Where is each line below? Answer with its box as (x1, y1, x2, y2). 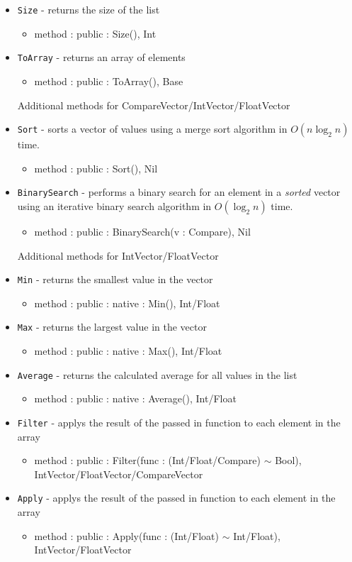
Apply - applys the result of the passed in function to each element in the (17, 490, 336, 505)
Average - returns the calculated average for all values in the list (17, 367, 297, 382)
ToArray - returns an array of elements (17, 50, 186, 65)
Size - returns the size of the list (17, 2, 160, 16)
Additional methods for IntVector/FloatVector (17, 248, 219, 263)
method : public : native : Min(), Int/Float (34, 295, 220, 310)
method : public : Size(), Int (34, 26, 157, 40)
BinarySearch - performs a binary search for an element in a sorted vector (17, 184, 341, 199)
